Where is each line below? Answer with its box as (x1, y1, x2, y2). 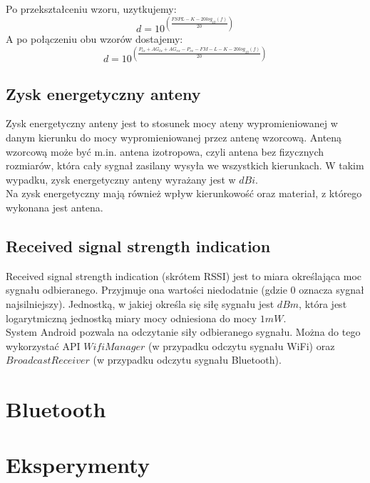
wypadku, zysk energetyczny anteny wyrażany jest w (6, 171, 236, 186)
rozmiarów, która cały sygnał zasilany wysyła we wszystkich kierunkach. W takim (6, 158, 364, 173)
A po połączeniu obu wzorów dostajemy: (6, 31, 183, 46)
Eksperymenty (6, 450, 150, 479)
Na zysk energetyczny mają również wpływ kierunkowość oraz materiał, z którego (6, 186, 362, 201)
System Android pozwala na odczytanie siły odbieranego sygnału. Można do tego (6, 324, 361, 339)
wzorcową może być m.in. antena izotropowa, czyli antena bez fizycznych (6, 144, 324, 159)
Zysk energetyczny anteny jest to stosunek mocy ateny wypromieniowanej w (6, 116, 338, 131)
